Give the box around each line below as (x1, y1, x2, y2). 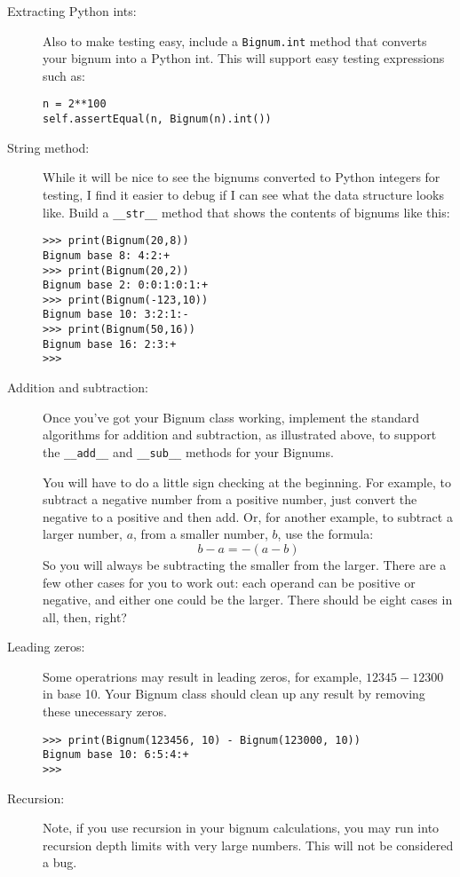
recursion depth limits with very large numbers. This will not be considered (43, 835, 454, 854)
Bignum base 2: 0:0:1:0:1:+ (43, 279, 209, 292)
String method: (7, 138, 90, 156)
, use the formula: (277, 525, 374, 543)
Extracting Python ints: (7, 2, 137, 20)
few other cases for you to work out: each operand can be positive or (43, 573, 416, 591)
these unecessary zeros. (43, 702, 167, 721)
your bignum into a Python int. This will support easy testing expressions (43, 49, 445, 67)
